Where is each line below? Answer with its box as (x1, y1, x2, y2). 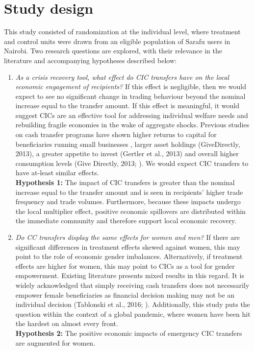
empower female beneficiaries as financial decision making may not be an (15, 289, 235, 300)
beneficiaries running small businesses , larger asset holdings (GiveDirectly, (15, 139, 240, 149)
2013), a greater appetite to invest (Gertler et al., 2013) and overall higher (15, 148, 239, 159)
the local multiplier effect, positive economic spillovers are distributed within (15, 206, 246, 216)
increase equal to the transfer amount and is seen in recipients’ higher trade (15, 187, 243, 197)
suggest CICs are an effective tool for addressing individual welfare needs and (15, 110, 248, 120)
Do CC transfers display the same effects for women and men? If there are (15, 232, 240, 242)
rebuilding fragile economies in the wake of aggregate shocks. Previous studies (15, 119, 250, 130)
